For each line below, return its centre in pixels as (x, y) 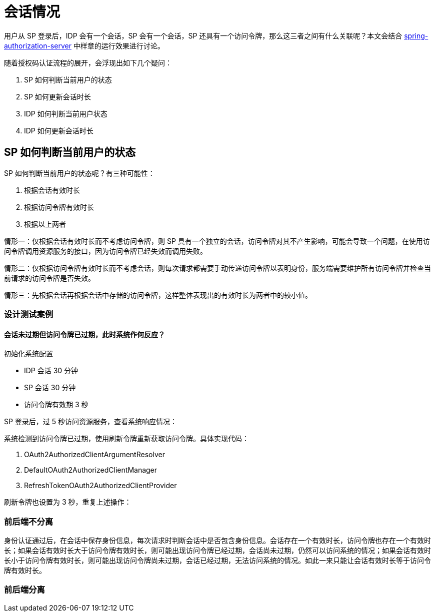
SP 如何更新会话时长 (57, 96)
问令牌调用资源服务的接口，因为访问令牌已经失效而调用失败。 (105, 251)
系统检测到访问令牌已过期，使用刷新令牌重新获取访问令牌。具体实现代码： (126, 439)
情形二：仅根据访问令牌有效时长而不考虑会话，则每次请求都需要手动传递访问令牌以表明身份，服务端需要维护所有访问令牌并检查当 (217, 268)
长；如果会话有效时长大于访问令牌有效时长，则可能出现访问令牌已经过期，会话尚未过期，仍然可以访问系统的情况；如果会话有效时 (217, 550)
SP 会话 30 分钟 (50, 388)
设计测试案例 (29, 314)
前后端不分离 (29, 521)
